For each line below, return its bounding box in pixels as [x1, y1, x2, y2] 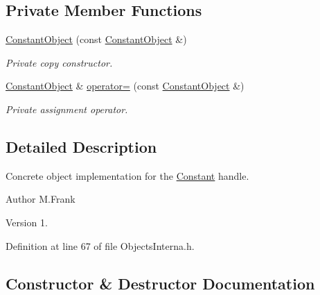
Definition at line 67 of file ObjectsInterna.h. [6, 238, 195, 253]
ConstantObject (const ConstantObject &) [6, 32, 187, 47]
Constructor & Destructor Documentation [6, 272, 315, 294]
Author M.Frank [6, 192, 75, 206]
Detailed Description [6, 135, 157, 157]
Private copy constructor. [6, 55, 113, 69]
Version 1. [6, 214, 48, 229]
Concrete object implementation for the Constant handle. [6, 168, 249, 183]
